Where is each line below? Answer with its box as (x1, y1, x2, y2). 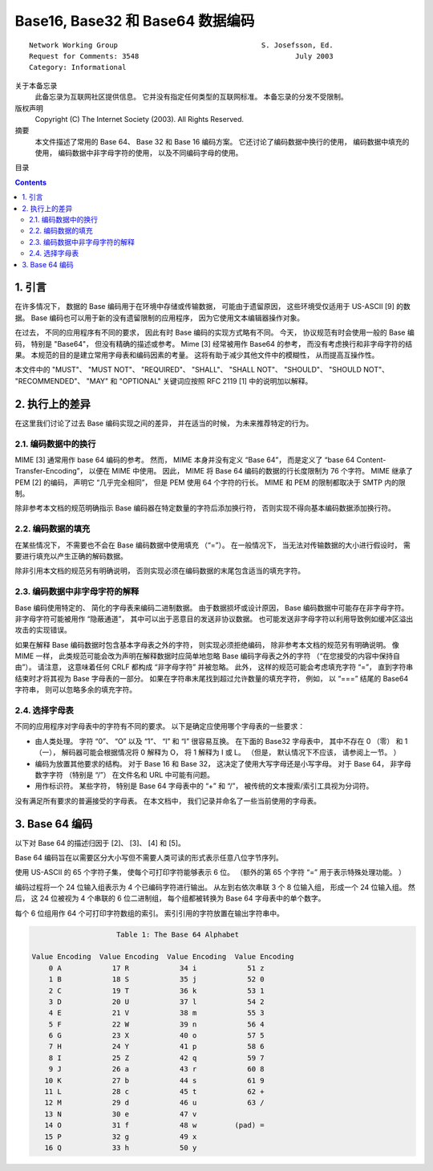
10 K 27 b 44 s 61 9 (44, 1075, 265, 1085)
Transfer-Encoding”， (14, 466, 87, 476)
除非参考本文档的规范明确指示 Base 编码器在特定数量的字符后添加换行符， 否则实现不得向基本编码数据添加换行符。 (14, 503, 396, 513)
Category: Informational (29, 63, 127, 72)
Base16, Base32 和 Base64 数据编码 (14, 12, 255, 30)
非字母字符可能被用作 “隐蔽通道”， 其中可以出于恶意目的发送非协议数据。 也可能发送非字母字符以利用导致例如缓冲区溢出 (14, 614, 414, 624)
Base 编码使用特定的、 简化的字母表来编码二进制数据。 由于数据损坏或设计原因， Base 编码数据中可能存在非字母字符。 (14, 603, 409, 612)
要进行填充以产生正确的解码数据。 (14, 551, 127, 561)
